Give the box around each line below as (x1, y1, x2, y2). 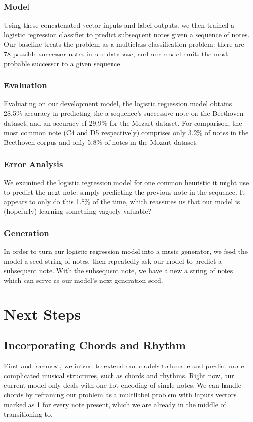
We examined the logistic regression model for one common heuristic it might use (4, 177, 249, 187)
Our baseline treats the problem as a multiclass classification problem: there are (4, 39, 244, 49)
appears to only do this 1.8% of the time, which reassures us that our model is (4, 196, 240, 206)
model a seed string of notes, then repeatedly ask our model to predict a (4, 255, 222, 266)
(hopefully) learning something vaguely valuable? (4, 206, 151, 216)
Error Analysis (4, 158, 63, 170)
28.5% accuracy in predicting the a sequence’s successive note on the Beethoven (4, 108, 244, 118)
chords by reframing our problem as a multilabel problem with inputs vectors (4, 389, 237, 399)
